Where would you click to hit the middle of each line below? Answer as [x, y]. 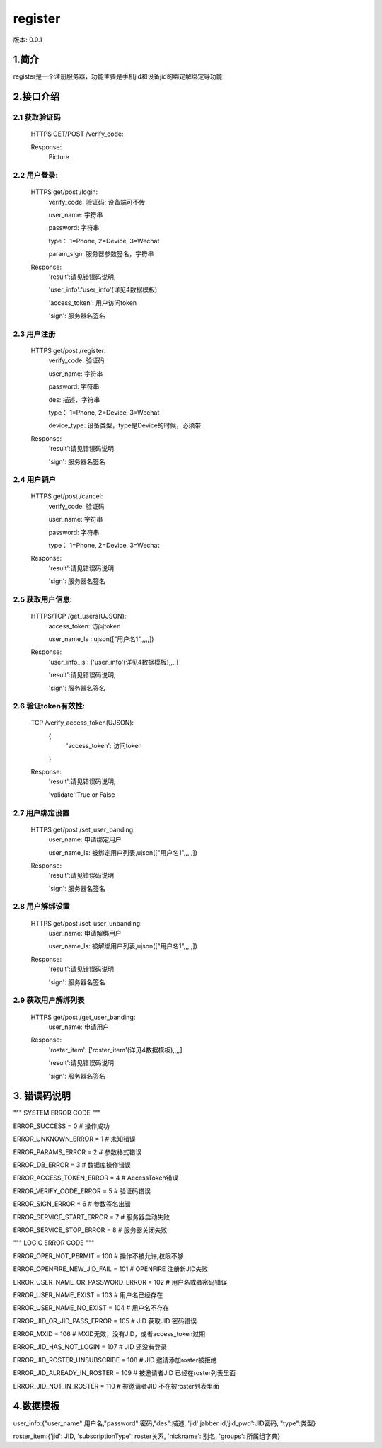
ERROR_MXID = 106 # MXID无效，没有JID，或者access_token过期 [109, 1334]
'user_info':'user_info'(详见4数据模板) [103, 289]
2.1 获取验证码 [37, 117]
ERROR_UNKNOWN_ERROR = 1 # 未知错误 [74, 1139]
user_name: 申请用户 [79, 1027]
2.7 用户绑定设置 [41, 812]
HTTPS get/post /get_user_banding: [83, 1017]
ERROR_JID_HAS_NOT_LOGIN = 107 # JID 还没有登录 [90, 1347]
